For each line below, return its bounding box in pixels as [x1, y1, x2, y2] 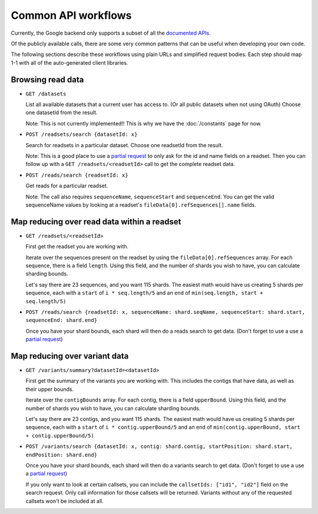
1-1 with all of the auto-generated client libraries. [11, 59, 128, 66]
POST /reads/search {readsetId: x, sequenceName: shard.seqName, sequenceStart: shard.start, [25, 309, 306, 315]
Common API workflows [11, 9, 132, 22]
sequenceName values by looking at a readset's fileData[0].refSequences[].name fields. [25, 201, 256, 208]
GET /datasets [25, 90, 67, 97]
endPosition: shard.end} [25, 451, 97, 458]
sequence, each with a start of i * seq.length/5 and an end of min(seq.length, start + [25, 289, 263, 297]
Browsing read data [11, 74, 84, 85]
